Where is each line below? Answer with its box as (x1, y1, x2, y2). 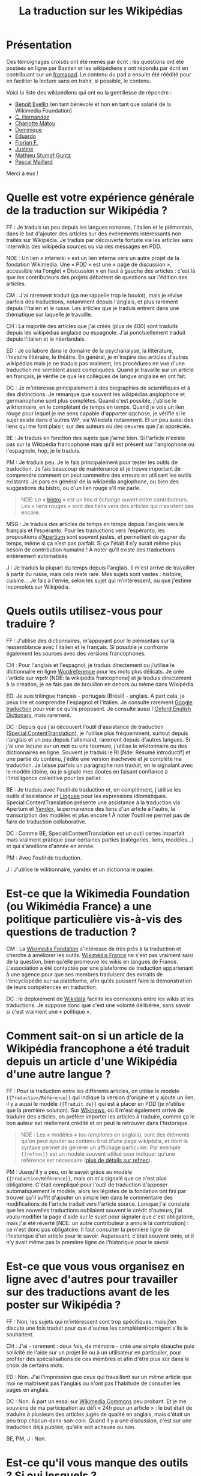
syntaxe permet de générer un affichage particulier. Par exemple (20, 1144, 181, 1151)
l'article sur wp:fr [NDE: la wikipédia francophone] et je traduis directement (6, 674, 192, 681)
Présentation (6, 38, 72, 52)
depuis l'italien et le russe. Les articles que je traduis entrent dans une (6, 304, 179, 311)
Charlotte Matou (14, 119, 56, 127)
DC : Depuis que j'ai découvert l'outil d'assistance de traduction (6, 723, 164, 730)
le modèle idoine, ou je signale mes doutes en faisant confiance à (6, 767, 168, 775)
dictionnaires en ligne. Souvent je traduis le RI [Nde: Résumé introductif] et (6, 748, 191, 756)
